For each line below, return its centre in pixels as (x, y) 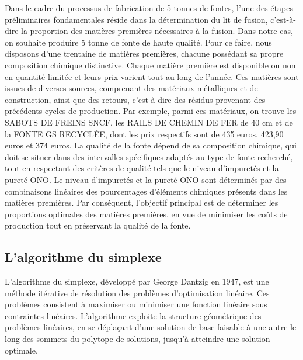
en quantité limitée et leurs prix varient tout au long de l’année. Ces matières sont (152, 76)
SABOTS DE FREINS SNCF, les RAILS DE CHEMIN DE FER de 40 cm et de (149, 122)
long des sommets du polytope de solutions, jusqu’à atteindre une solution (137, 339)
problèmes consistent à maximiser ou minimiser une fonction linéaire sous (136, 304)
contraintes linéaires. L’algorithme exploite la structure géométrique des (133, 315)
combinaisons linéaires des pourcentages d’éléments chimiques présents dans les (146, 191)
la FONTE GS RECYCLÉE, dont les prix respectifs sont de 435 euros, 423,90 (144, 134)
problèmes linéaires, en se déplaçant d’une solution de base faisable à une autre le (151, 327)
